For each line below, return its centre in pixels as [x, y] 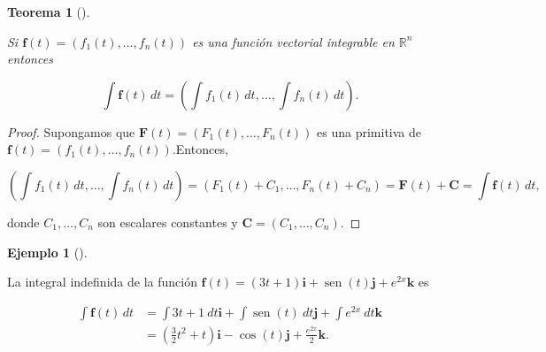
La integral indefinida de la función [102, 282]
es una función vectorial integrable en [293, 41]
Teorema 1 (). [49, 11]
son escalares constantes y [168, 222]
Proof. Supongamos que [71, 131]
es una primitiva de [369, 131]
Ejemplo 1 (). [47, 252]
